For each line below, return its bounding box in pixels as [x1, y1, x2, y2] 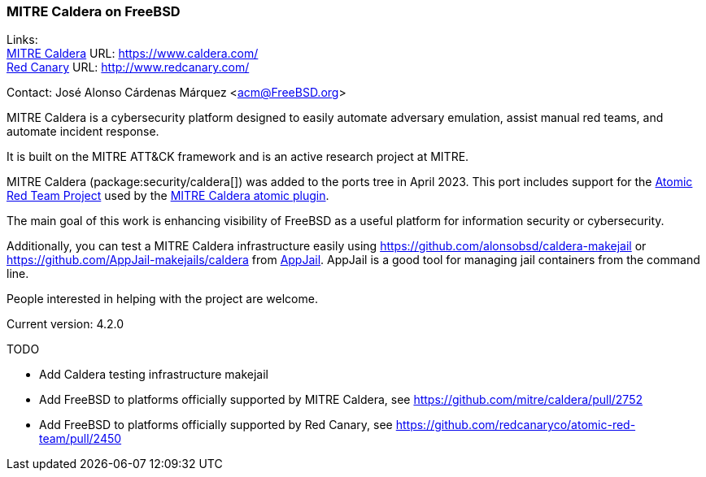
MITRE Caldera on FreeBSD [7, 3, 181, 20]
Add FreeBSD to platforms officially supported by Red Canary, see [39, 418, 393, 432]
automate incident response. [7, 124, 159, 139]
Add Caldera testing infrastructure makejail [39, 367, 268, 382]
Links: [7, 33, 38, 47]
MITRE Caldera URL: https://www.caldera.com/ [7, 46, 259, 61]
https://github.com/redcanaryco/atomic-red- [395, 418, 636, 432]
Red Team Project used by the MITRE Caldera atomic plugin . [7, 189, 329, 203]
